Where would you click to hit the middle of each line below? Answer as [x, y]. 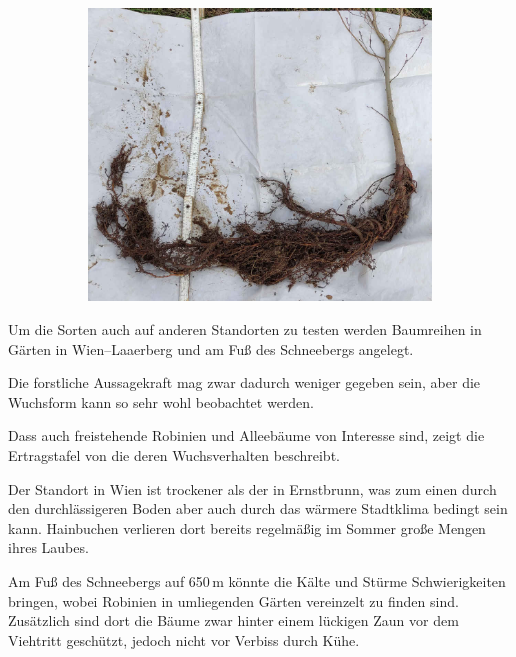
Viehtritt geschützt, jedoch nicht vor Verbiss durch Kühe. [184, 639]
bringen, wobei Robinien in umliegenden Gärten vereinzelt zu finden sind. [233, 600]
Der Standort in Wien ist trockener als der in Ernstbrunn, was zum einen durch [252, 488]
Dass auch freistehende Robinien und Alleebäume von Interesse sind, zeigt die [246, 435]
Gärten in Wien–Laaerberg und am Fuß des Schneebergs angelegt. [211, 348]
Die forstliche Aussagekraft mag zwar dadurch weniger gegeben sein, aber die [244, 382]
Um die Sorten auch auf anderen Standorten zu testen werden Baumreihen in [245, 329]
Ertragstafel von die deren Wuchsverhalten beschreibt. [174, 454]
